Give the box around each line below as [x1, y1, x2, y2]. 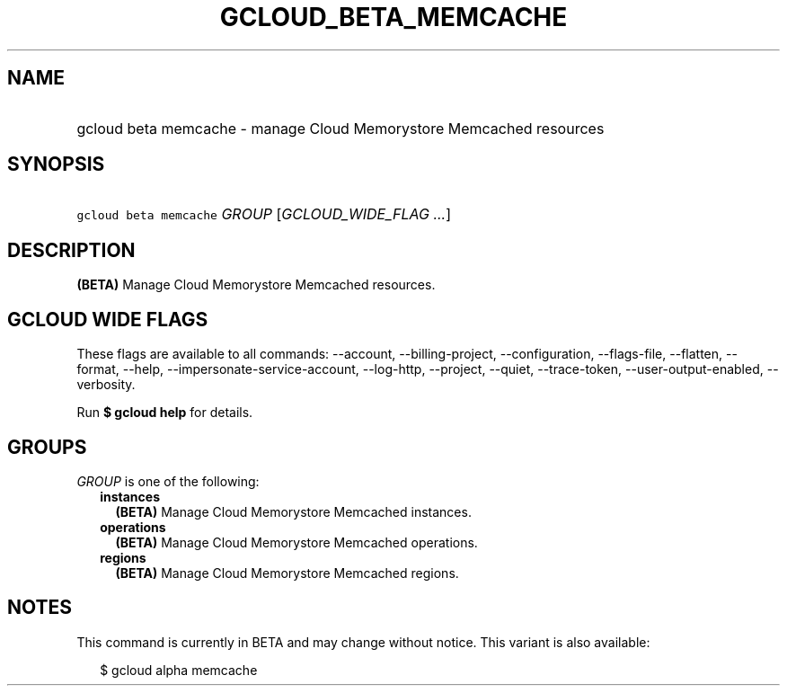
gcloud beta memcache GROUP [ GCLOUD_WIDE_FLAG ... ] [76, 205, 452, 224]
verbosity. [76, 377, 136, 393]
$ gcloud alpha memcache [100, 662, 258, 678]
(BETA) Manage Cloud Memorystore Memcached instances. [115, 503, 472, 520]
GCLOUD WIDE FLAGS [7, 307, 208, 331]
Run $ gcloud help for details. [76, 404, 253, 421]
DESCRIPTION [7, 238, 136, 262]
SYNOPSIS [7, 153, 105, 176]
